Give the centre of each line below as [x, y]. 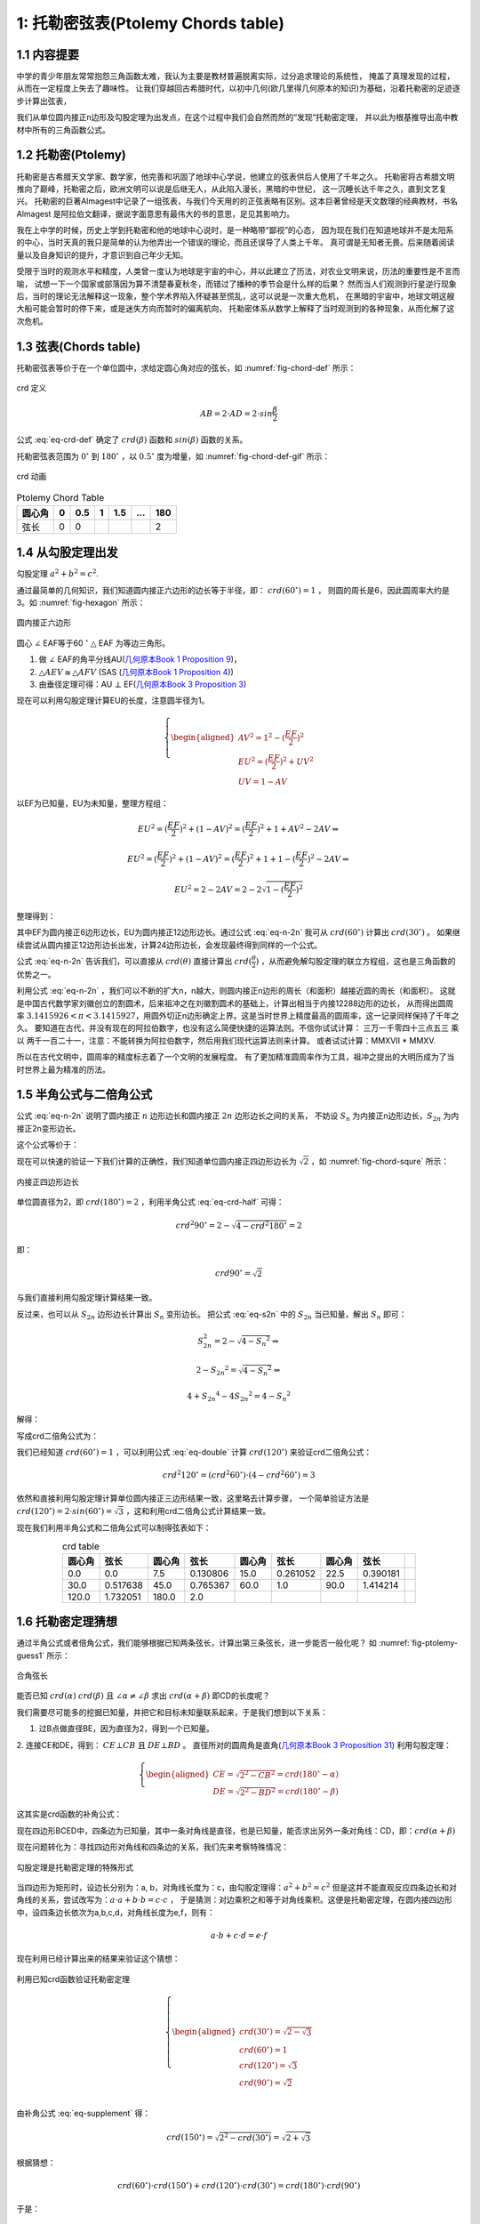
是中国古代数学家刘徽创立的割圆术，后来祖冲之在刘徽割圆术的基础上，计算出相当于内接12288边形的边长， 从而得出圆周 [235, 1003]
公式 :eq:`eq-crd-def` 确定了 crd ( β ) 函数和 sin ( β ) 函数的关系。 [132, 439]
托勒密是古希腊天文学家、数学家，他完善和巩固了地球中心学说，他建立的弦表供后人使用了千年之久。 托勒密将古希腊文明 [236, 176]
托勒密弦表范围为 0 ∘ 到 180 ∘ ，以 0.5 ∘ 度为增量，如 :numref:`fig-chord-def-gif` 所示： [173, 455]
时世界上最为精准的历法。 [63, 1069]
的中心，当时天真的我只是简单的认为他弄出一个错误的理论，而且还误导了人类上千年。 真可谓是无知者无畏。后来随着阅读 [236, 242]
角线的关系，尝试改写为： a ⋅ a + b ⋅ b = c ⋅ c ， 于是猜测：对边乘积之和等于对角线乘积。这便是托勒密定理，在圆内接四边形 [235, 1900]
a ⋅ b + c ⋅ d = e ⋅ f [239, 1936]
